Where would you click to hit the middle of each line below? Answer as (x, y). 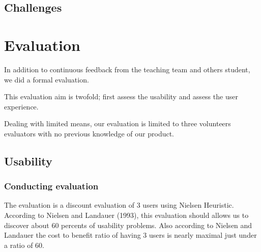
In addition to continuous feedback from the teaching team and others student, (127, 69)
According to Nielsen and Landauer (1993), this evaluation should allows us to (126, 215)
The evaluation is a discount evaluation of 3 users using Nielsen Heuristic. (119, 205)
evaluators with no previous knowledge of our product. (89, 133)
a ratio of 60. (24, 245)
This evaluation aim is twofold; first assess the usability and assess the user (121, 96)
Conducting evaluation (51, 186)
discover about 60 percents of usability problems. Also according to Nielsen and (128, 225)
